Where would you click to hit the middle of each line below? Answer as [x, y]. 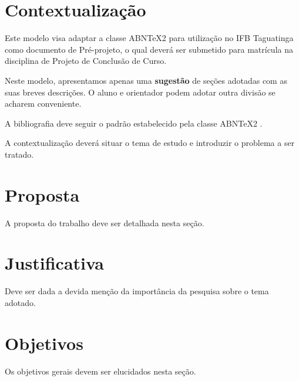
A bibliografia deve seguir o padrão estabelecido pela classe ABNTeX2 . [134, 123]
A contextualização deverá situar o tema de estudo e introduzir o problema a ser [150, 143]
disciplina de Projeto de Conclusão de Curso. [86, 61]
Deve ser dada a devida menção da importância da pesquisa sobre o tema [137, 291]
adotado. [20, 302]
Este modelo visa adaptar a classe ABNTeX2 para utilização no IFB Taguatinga [149, 38]
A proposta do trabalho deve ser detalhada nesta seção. [105, 222]
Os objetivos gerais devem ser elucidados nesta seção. [100, 371]
